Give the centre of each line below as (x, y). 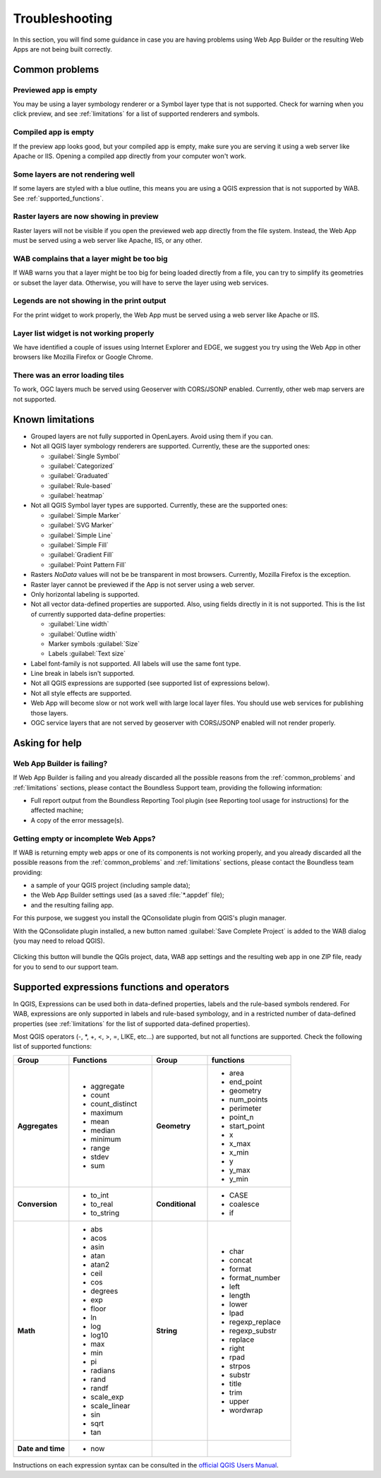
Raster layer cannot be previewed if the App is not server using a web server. (143, 584)
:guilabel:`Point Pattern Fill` (87, 564)
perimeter (246, 1108)
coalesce (245, 1204)
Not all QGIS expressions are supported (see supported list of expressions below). (150, 683)
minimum (106, 1139)
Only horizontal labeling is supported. (85, 594)
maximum (107, 1112)
